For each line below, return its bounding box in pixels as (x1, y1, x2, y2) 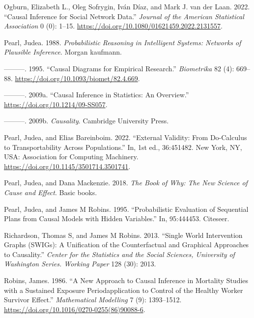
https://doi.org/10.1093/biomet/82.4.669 (15, 73, 138, 83)
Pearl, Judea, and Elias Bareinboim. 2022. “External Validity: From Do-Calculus (4, 132, 247, 142)
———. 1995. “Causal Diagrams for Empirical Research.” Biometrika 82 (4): (4, 63, 234, 73)
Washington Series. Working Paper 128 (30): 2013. (4, 259, 156, 269)
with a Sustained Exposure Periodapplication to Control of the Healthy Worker (4, 285, 243, 295)
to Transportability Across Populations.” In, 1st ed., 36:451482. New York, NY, (4, 142, 242, 152)
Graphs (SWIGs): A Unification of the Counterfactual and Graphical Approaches (4, 239, 249, 250)
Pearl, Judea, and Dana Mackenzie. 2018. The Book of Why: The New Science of (4, 177, 248, 188)
